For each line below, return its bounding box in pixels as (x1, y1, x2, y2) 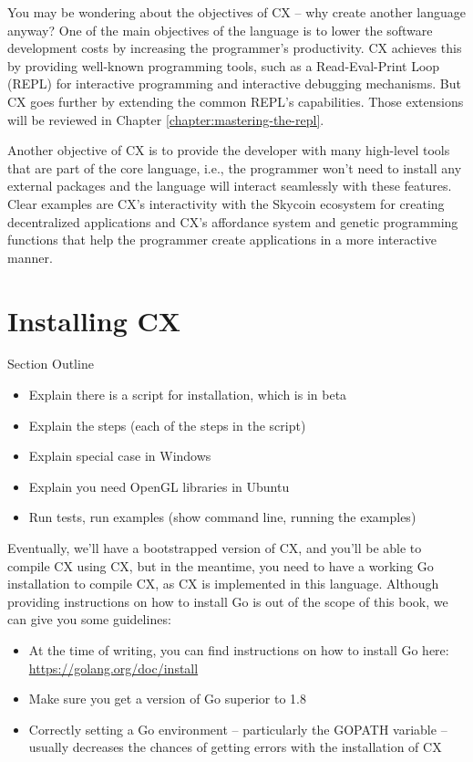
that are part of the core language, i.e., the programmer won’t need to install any (7, 158, 462, 177)
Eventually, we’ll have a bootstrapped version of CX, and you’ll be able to (7, 538, 422, 557)
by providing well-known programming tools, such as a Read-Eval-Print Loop (7, 56, 440, 75)
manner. (7, 247, 53, 266)
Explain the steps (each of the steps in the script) (28, 415, 306, 434)
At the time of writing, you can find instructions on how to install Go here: (28, 640, 449, 659)
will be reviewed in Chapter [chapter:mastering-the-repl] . (7, 110, 324, 129)
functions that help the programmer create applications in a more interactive (7, 230, 437, 249)
